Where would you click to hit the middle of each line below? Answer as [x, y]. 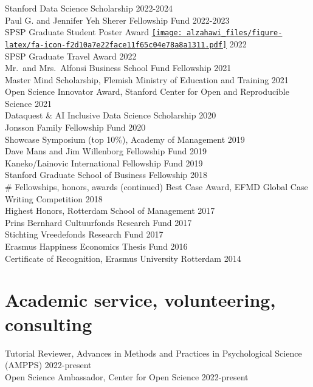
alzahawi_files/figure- [234, 33]
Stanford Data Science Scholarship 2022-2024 [89, 8]
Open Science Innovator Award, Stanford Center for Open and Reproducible [147, 91]
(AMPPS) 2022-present [48, 365]
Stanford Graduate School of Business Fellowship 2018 [106, 175]
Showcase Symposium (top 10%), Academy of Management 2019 [125, 139]
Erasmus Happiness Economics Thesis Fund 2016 [96, 246]
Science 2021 [28, 103]
